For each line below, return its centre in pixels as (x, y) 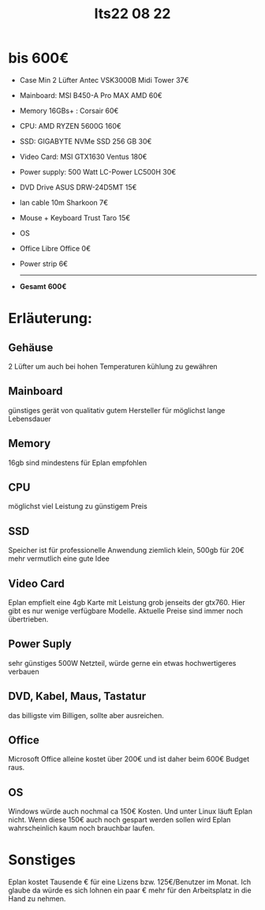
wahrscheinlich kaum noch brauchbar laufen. (82, 828)
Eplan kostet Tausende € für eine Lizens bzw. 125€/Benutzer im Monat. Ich (129, 882)
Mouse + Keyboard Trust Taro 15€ (75, 217)
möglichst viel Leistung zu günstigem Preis (78, 506)
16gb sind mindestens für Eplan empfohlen (78, 462)
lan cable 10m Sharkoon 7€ (64, 202)
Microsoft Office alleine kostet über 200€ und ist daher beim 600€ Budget (129, 759)
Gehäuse (31, 347)
